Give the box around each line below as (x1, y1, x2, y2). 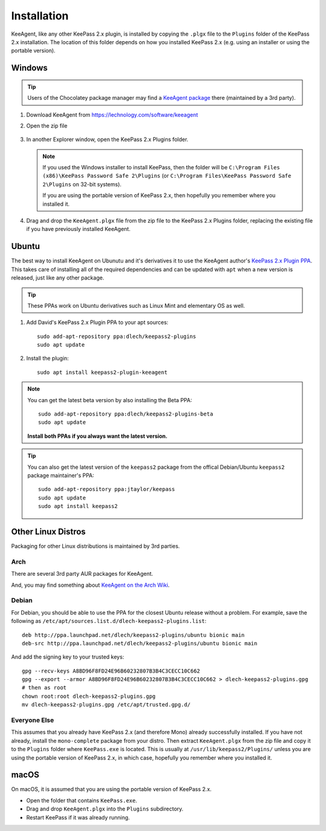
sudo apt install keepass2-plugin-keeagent (37, 369, 168, 376)
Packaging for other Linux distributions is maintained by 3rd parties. (11, 543, 181, 550)
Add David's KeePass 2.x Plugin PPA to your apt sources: (26, 319, 168, 326)
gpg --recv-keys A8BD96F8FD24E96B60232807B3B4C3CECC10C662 (22, 667, 200, 674)
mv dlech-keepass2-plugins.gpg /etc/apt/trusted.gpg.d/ (22, 702, 191, 708)
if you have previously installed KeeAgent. (26, 226, 131, 233)
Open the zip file (26, 122, 68, 129)
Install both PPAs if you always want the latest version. (27, 432, 168, 440)
